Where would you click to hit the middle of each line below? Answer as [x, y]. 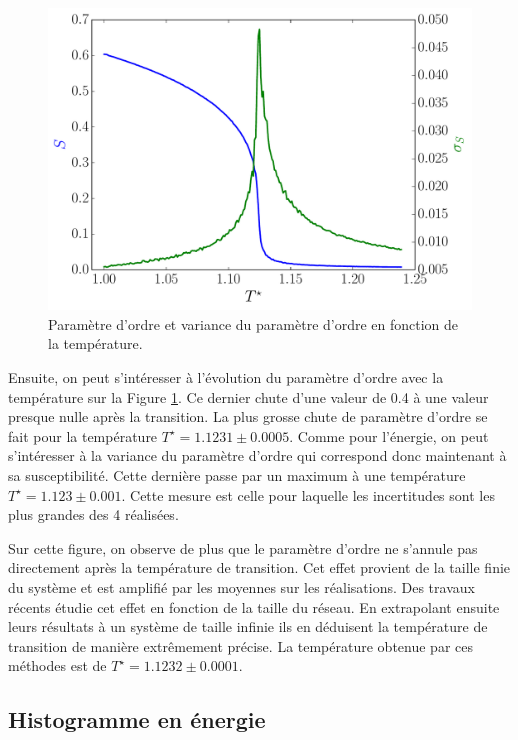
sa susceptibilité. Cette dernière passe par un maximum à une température [237, 475]
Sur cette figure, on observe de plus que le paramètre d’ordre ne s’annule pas [243, 547]
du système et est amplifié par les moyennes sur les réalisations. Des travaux [241, 586]
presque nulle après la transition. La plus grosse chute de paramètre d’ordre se [248, 416]
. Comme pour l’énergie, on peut [389, 435]
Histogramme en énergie [137, 719]
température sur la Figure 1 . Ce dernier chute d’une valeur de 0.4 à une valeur [248, 396]
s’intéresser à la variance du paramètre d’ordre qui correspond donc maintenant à [257, 455]
